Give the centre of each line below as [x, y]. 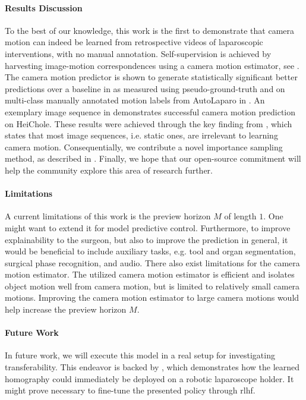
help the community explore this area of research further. [109, 170]
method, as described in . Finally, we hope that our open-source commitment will [153, 158]
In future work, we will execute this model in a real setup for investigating [140, 355]
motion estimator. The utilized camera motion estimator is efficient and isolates [150, 274]
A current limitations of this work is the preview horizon [108, 216]
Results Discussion [44, 7]
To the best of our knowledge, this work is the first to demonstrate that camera [150, 30]
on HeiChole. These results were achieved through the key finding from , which [149, 123]
